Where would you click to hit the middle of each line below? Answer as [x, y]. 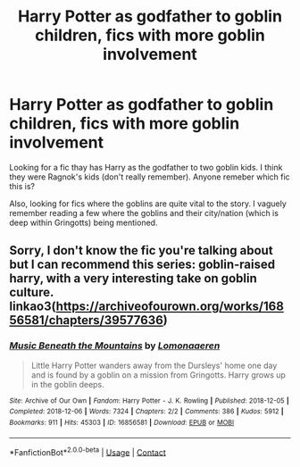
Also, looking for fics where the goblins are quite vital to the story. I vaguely [148, 204]
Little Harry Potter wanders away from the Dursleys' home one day [154, 365]
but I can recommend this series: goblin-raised [142, 265]
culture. [32, 292]
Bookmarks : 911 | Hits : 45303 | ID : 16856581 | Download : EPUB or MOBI [122, 422]
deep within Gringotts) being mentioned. [83, 222]
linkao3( [33, 307]
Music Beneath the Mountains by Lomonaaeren [115, 346]
